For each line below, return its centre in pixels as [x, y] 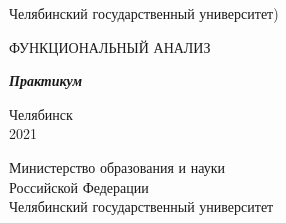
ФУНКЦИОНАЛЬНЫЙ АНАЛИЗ [110, 46]
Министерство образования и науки [117, 166]
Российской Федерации [79, 186]
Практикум [46, 80]
